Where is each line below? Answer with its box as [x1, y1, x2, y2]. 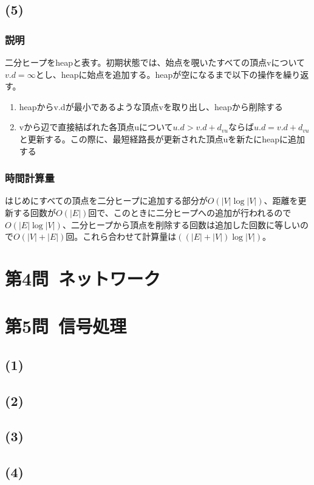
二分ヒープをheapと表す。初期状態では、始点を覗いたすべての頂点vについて [5, 56, 305, 68]
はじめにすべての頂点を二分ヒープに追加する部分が [5, 194, 208, 207]
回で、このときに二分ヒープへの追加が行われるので [88, 206, 292, 218]
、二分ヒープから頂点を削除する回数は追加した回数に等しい [62, 218, 301, 231]
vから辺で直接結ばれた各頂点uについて [19, 120, 173, 133]
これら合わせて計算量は [83, 230, 177, 243]
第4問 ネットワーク [5, 265, 161, 290]
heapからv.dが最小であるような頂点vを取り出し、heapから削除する [19, 100, 283, 113]
